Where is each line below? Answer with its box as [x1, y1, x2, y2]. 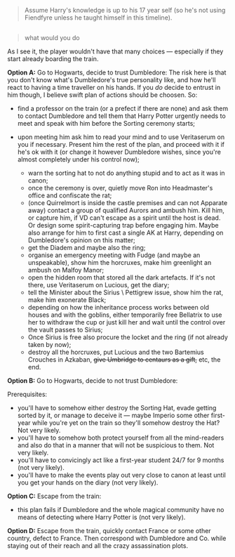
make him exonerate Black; [27, 296, 107, 304]
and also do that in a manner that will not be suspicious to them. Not [17, 441, 215, 450]
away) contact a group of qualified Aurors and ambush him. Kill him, [27, 207, 224, 215]
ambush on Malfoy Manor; [27, 266, 105, 275]
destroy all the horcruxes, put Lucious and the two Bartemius [27, 348, 205, 357]
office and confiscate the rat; [27, 191, 112, 199]
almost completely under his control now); [17, 155, 140, 164]
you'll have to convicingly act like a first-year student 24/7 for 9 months [17, 456, 224, 464]
